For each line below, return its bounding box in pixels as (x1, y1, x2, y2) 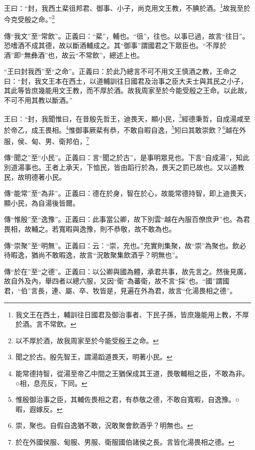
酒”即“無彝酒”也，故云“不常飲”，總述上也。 (4, 49, 144, 60)
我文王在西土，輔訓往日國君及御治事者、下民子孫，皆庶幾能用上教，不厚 (15, 309, 249, 319)
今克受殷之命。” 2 (4, 13, 55, 24)
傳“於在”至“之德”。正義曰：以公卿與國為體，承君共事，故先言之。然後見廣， (4, 266, 251, 276)
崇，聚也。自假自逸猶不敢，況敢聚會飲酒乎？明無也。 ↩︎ (15, 420, 193, 430)
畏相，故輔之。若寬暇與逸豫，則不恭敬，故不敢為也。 (4, 223, 176, 234)
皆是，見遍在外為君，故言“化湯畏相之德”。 (100, 285, 237, 295)
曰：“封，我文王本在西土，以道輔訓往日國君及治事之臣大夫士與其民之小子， (4, 75, 248, 86)
